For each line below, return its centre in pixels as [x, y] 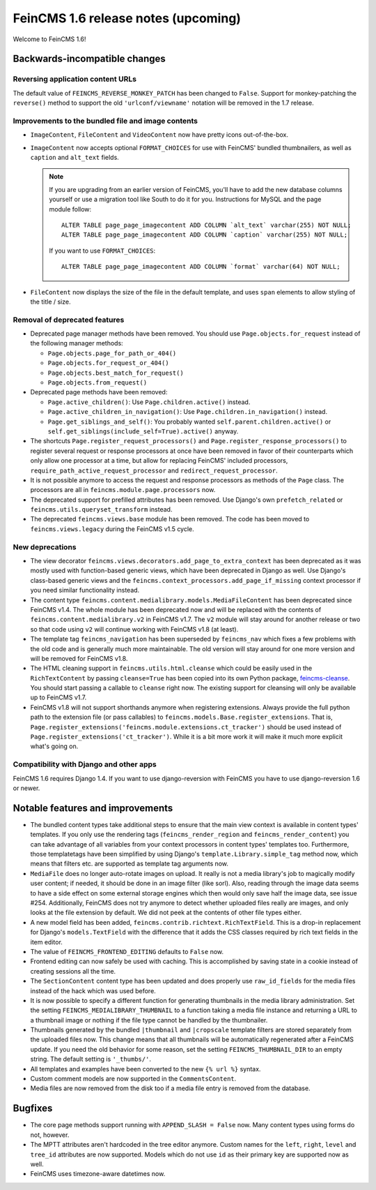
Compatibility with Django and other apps [85, 764]
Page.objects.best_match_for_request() [116, 373]
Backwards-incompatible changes [89, 59]
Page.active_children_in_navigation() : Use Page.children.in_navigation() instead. [187, 412]
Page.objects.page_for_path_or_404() [112, 353]
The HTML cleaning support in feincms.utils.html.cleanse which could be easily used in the [171, 668]
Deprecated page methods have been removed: [99, 392]
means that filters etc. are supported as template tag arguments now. [130, 864]
